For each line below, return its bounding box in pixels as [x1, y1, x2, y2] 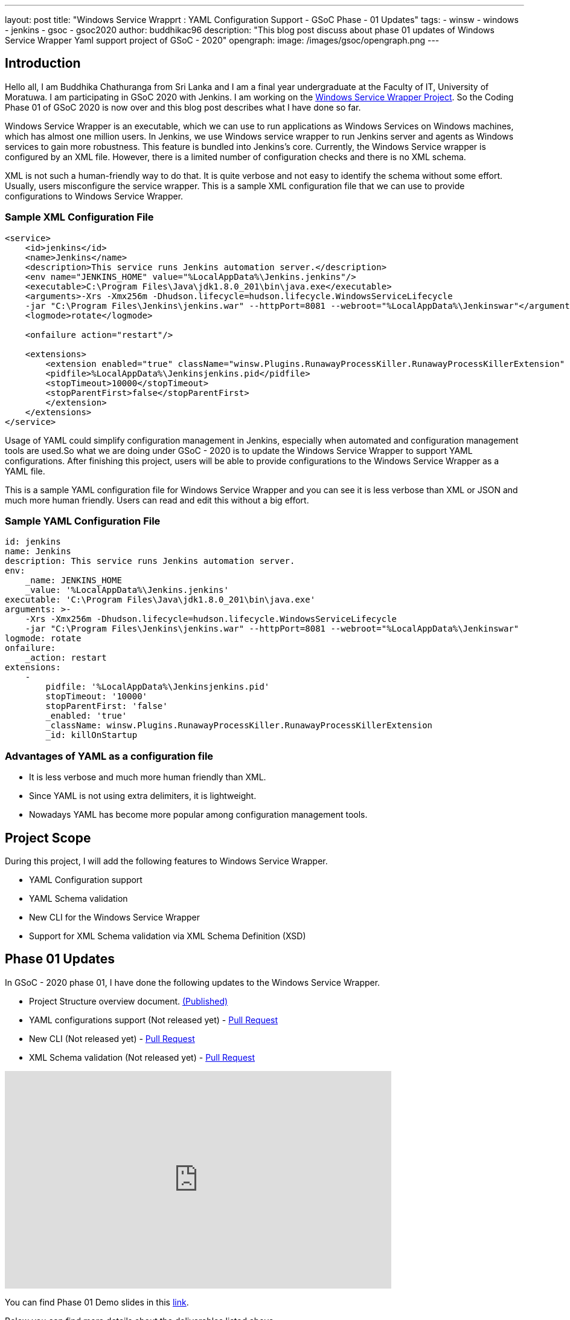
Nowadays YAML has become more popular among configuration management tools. [29, 809, 368, 820]
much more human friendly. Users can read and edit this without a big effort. [5, 494, 309, 505]
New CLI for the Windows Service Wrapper [29, 911, 200, 922]
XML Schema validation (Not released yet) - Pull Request [29, 1052, 255, 1063]
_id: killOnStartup [45, 730, 138, 740]
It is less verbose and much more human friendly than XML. [29, 772, 266, 783]
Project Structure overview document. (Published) [29, 995, 228, 1006]
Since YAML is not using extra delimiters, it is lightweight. [29, 791, 257, 801]
